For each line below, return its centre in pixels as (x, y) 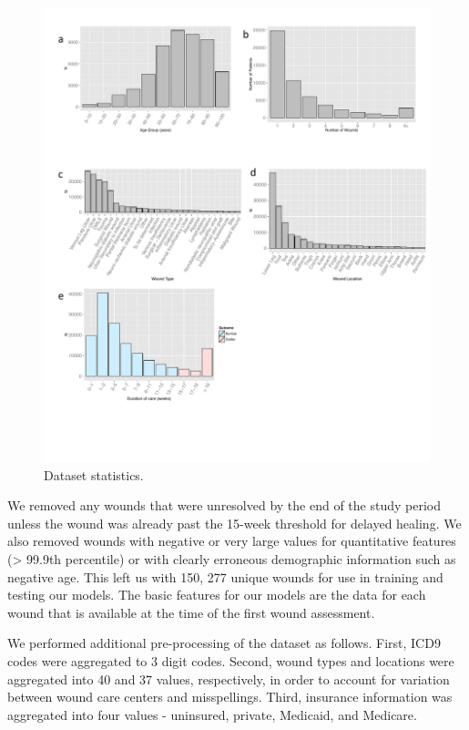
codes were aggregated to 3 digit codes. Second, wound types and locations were (231, 660)
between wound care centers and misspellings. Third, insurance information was (230, 697)
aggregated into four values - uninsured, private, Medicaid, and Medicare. (212, 714)
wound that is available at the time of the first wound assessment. (191, 612)
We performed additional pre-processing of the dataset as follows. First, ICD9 (224, 643)
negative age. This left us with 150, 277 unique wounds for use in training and (225, 576)
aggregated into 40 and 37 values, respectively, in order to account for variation (229, 679)
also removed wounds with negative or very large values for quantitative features (232, 541)
